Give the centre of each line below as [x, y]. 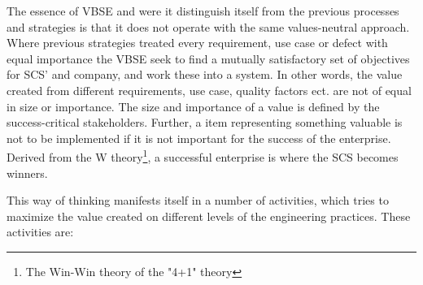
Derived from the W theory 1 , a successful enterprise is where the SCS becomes [203, 155]
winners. [27, 173]
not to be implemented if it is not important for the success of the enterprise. [199, 138]
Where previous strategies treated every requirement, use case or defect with [197, 43]
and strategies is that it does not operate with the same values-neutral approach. [208, 26]
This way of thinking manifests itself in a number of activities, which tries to [198, 200]
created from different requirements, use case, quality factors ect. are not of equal [209, 90]
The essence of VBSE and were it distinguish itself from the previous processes [203, 11]
